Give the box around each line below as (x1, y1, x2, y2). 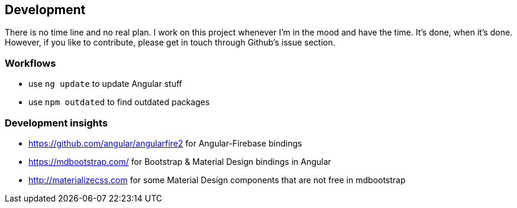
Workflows (5, 57, 56, 69)
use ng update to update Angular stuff (28, 79, 182, 89)
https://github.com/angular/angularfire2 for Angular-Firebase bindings (28, 138, 302, 148)
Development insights (5, 116, 108, 129)
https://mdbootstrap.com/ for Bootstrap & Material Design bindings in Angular (28, 156, 332, 167)
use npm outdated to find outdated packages (28, 97, 210, 108)
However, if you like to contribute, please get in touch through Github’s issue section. (5, 37, 336, 48)
